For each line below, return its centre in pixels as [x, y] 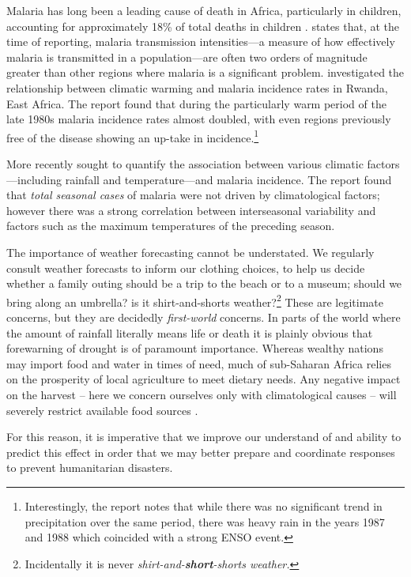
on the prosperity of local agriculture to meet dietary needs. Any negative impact [204, 379]
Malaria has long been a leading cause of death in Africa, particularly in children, [204, 10]
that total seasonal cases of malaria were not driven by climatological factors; [193, 195]
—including [34, 179]
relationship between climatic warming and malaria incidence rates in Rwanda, [197, 87]
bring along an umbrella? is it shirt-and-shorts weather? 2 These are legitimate [195, 300]
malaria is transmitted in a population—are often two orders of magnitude [187, 57]
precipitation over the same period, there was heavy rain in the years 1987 [205, 521]
